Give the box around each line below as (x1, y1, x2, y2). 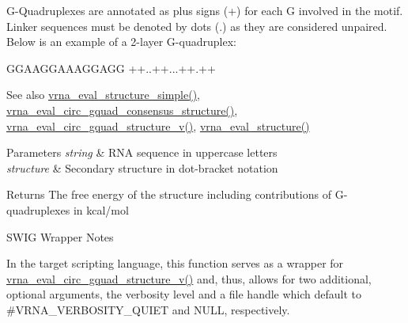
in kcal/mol (73, 201, 129, 218)
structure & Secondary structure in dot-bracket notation (6, 159, 278, 176)
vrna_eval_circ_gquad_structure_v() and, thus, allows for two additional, (6, 270, 372, 287)
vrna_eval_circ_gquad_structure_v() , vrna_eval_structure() (6, 117, 310, 134)
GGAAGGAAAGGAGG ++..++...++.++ (6, 59, 216, 76)
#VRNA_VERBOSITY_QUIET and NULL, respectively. (6, 301, 290, 317)
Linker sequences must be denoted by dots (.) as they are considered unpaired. (6, 17, 387, 34)
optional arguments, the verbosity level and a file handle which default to (6, 286, 362, 302)
